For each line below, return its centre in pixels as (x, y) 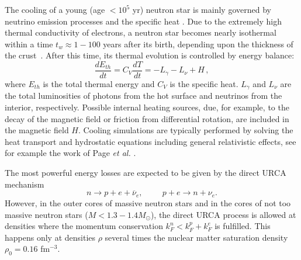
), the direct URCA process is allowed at (223, 214)
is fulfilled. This (243, 226)
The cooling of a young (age (55, 9)
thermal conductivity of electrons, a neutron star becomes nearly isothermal (141, 32)
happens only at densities (50, 237)
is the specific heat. (204, 84)
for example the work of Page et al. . (70, 153)
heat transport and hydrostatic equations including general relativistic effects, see (150, 141)
